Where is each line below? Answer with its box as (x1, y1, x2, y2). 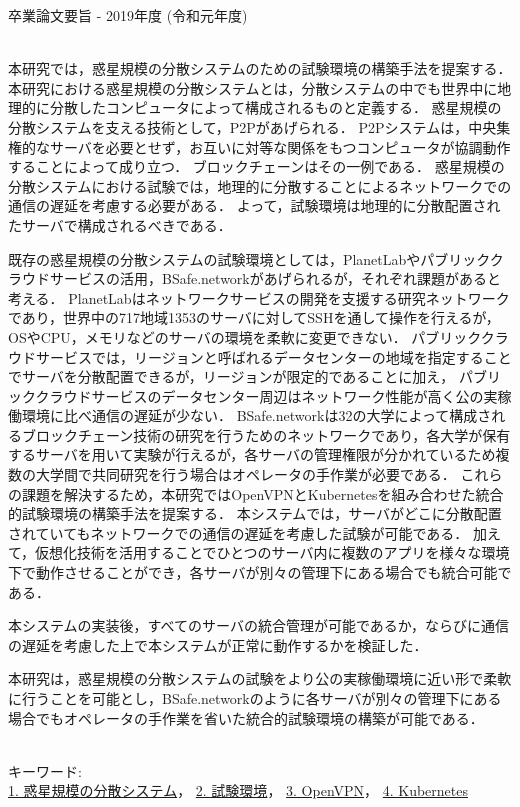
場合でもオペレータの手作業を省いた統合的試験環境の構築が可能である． (8, 707, 484, 728)
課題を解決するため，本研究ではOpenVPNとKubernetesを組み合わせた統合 (21, 483, 504, 504)
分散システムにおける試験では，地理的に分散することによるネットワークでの (8, 175, 512, 196)
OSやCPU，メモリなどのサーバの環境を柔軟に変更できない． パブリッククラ (8, 326, 509, 347)
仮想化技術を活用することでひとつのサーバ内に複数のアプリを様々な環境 (35, 542, 510, 563)
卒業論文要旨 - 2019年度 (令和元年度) (8, 5, 248, 25)
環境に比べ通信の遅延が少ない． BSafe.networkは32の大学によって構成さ (21, 405, 492, 426)
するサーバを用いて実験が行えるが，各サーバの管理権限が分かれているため (8, 444, 496, 465)
